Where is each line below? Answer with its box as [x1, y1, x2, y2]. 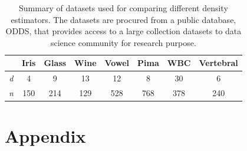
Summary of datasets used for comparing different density [19, 2, 228, 14]
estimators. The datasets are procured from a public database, [11, 13, 236, 25]
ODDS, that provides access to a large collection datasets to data [5, 25, 242, 37]
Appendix [5, 124, 86, 148]
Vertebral [199, 57, 238, 69]
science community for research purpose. [50, 36, 196, 48]
